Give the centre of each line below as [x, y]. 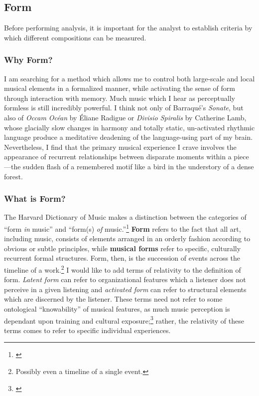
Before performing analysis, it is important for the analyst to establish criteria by [128, 28]
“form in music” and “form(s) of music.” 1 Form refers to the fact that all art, [123, 228]
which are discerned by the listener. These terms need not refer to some [113, 299]
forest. [13, 176]
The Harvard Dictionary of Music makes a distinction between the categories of [125, 217]
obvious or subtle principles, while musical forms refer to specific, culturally [123, 248]
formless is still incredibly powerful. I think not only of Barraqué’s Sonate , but [124, 108]
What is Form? [35, 198]
